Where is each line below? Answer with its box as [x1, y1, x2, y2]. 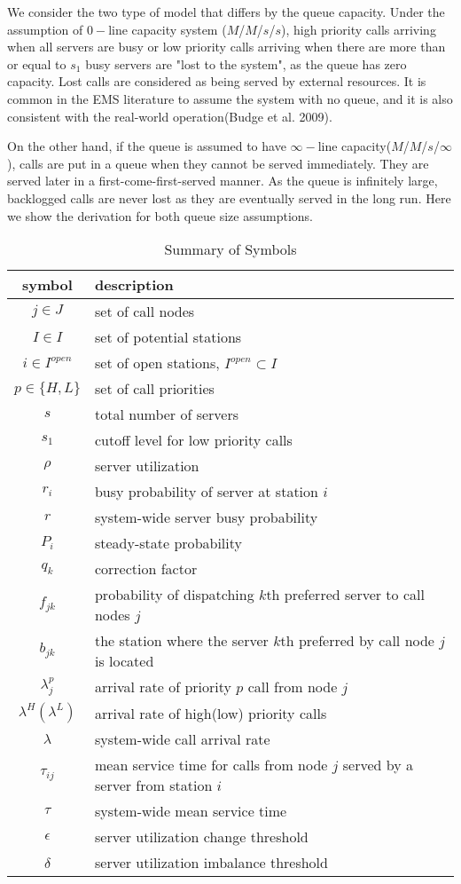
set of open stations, [94, 352, 220, 374]
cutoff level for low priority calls [94, 430, 293, 451]
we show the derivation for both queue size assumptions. [7, 206, 314, 225]
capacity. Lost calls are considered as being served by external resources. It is [7, 72, 426, 91]
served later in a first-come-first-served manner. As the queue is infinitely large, [7, 171, 438, 190]
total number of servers [94, 404, 239, 425]
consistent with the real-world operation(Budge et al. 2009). [7, 107, 332, 125]
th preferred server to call [266, 584, 425, 605]
